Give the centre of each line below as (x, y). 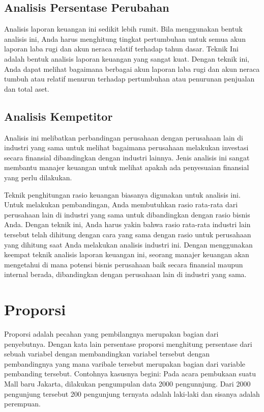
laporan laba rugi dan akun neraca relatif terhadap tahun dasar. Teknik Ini (121, 49)
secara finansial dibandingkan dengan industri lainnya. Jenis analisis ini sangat (127, 157)
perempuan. (23, 404)
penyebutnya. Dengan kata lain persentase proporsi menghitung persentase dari (128, 344)
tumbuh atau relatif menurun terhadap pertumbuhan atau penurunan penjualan (129, 79)
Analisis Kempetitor (58, 116)
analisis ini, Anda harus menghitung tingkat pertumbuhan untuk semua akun (125, 38)
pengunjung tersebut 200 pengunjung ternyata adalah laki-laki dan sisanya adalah (132, 393)
